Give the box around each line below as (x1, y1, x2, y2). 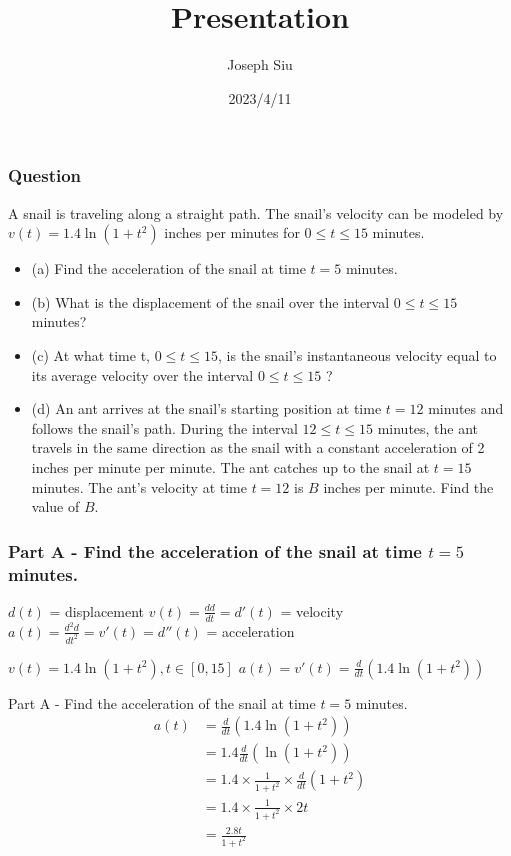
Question (8, 163, 82, 188)
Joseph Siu (227, 54, 293, 75)
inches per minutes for (164, 222, 300, 243)
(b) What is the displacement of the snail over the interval (31, 291, 390, 312)
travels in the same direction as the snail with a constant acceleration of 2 (31, 437, 485, 458)
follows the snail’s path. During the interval (31, 417, 298, 438)
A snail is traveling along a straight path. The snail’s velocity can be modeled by (8, 202, 504, 223)
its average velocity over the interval (31, 364, 254, 385)
